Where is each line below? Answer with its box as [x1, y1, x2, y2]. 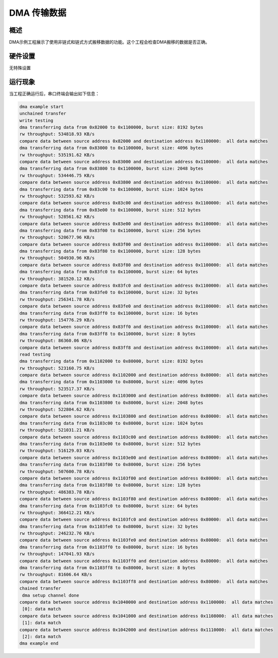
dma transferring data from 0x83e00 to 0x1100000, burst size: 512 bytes [19, 207, 201, 212]
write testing [19, 118, 54, 123]
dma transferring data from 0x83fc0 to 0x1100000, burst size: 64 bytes [19, 269, 198, 275]
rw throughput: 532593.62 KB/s [19, 193, 95, 199]
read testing [19, 352, 51, 357]
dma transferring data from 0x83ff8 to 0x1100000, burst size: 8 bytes [19, 331, 196, 336]
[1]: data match [22, 620, 61, 626]
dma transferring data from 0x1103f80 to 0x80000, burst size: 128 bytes [19, 482, 201, 488]
